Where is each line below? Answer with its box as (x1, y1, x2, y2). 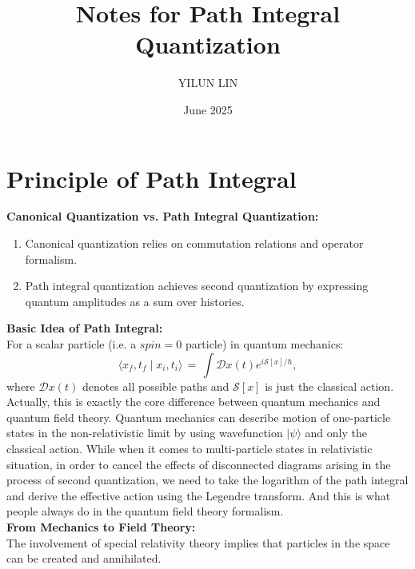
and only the (305, 424, 367, 441)
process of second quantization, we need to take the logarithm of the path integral (6, 472, 409, 488)
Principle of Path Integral (6, 161, 297, 194)
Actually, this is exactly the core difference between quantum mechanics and (6, 393, 381, 410)
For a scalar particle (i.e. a (6, 336, 137, 352)
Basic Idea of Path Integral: (6, 320, 163, 336)
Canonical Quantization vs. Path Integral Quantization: (6, 208, 319, 225)
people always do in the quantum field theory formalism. (6, 503, 284, 519)
